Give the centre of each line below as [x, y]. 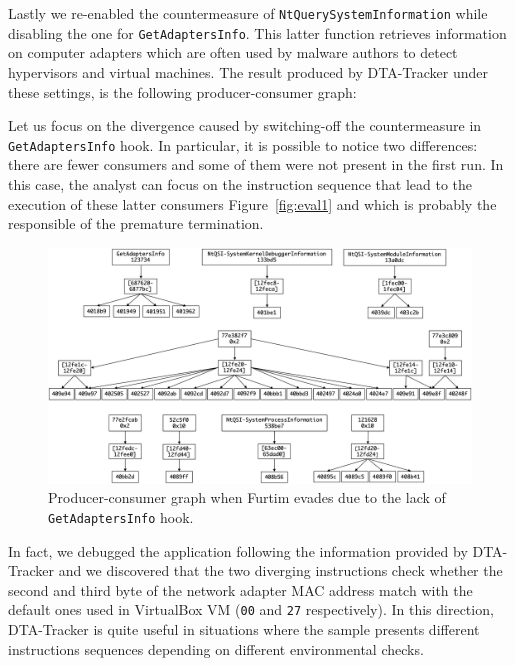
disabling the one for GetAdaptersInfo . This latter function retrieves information [257, 32]
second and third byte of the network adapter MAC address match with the [240, 589]
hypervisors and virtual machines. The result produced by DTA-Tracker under [248, 71]
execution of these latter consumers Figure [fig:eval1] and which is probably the [252, 203]
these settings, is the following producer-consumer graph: [182, 91]
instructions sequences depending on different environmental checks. [216, 648]
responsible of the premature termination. [136, 223]
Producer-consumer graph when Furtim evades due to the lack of [247, 497]
